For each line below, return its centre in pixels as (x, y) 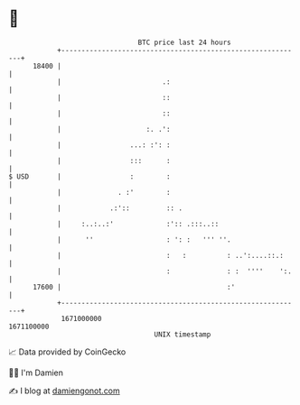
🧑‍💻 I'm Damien (36, 373)
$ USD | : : (89, 176)
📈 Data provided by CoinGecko (67, 352)
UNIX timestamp (183, 334)
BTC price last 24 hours (184, 42)
